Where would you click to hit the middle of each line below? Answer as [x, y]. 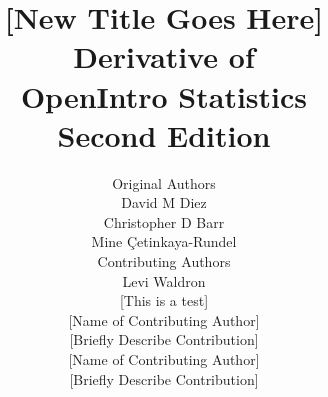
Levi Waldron [164, 280]
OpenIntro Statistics [164, 95]
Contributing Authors [164, 261]
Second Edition [164, 134]
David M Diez [164, 202]
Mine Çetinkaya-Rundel [164, 241]
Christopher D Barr [164, 221]
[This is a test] [164, 300]
